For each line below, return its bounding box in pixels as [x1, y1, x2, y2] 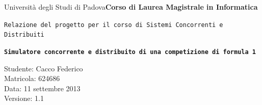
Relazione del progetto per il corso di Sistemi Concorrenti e [4, 21, 223, 29]
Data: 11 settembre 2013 [4, 83, 81, 93]
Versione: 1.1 [4, 93, 44, 103]
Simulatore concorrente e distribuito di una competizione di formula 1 [4, 48, 256, 56]
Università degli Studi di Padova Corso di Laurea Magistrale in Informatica [4, 2, 258, 12]
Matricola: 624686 [4, 73, 60, 84]
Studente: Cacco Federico [4, 63, 83, 73]
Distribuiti [4, 31, 44, 39]
